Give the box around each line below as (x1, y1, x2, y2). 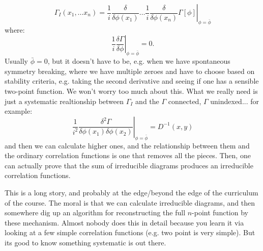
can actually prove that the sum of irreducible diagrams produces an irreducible (5, 160, 253, 170)
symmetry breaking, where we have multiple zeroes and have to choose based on (5, 65, 255, 76)
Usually (5, 56, 28, 66)
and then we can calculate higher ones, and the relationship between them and (5, 140, 250, 150)
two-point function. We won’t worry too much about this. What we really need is (5, 85, 258, 96)
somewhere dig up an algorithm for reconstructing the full (5, 207, 186, 218)
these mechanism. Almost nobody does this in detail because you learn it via (5, 217, 244, 228)
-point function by (192, 207, 248, 218)
